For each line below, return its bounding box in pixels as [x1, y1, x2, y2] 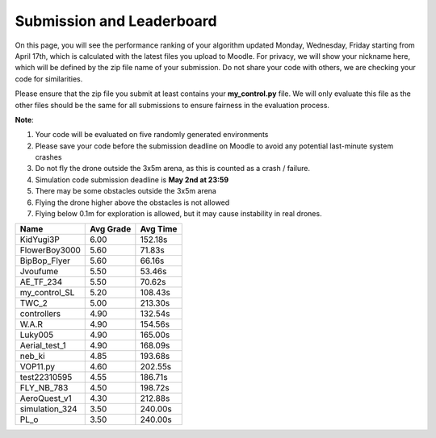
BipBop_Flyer [19, 255, 70, 266]
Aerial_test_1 [19, 340, 66, 351]
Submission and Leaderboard [15, 12, 217, 30]
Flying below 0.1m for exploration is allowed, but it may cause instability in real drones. [35, 209, 322, 219]
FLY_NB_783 [19, 382, 69, 394]
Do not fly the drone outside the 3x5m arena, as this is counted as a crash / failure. [35, 164, 311, 173]
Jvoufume [19, 266, 59, 277]
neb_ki [19, 351, 45, 362]
